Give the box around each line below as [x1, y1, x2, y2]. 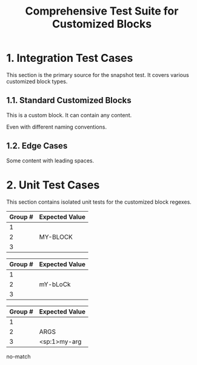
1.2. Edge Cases [6, 141, 68, 151]
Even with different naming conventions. [6, 123, 107, 130]
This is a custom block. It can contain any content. [6, 111, 132, 119]
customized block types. [6, 78, 68, 85]
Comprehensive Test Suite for [25, 4, 179, 18]
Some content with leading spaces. [6, 156, 95, 164]
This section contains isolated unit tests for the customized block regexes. [6, 198, 192, 206]
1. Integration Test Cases [6, 52, 133, 65]
